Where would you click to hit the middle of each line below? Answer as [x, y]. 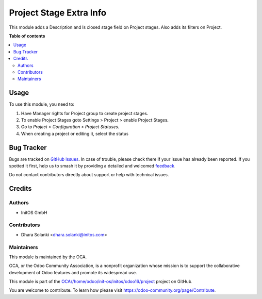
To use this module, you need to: [42, 104]
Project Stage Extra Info [58, 13]
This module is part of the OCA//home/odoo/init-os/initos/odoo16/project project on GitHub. [101, 282]
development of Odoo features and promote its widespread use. [73, 272]
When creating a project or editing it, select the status [75, 133]
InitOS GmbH [34, 212]
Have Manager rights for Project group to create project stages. [85, 113]
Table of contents [27, 36]
